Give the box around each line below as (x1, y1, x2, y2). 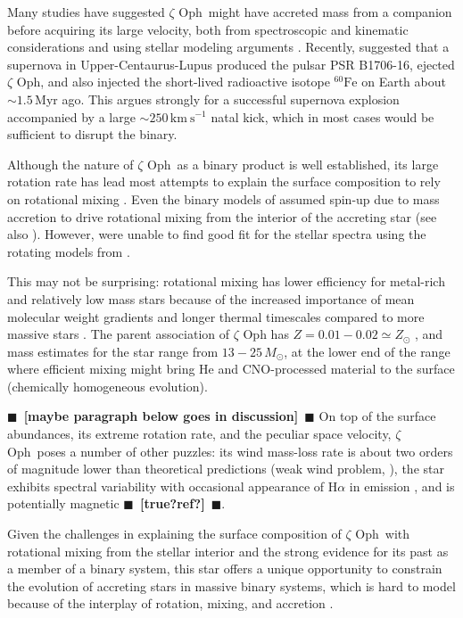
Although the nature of (7, 154, 134, 173)
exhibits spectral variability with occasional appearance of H (7, 476, 338, 495)
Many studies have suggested (7, 3, 165, 21)
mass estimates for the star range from (7, 342, 219, 360)
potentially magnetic (7, 494, 120, 513)
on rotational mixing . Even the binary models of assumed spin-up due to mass (7, 189, 440, 208)
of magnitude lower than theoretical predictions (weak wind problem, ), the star (7, 459, 444, 478)
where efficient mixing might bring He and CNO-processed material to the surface (7, 359, 455, 378)
